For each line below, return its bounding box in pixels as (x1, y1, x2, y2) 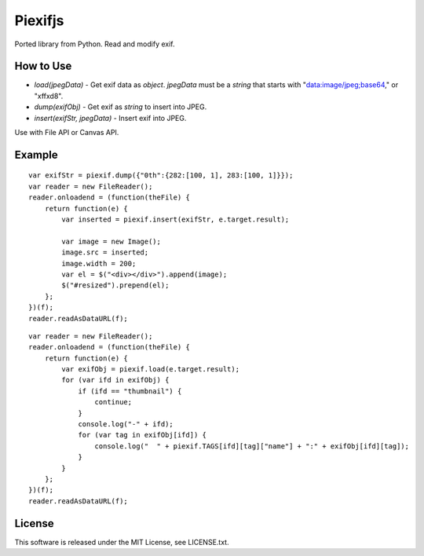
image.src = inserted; (61, 248, 149, 257)
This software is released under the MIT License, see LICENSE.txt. (14, 537, 229, 547)
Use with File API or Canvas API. (14, 128, 119, 137)
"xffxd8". (34, 91, 64, 101)
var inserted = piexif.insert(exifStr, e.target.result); (61, 214, 290, 224)
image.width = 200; (61, 259, 137, 268)
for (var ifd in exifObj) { (61, 375, 170, 385)
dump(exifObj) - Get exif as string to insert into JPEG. (34, 102, 207, 112)
